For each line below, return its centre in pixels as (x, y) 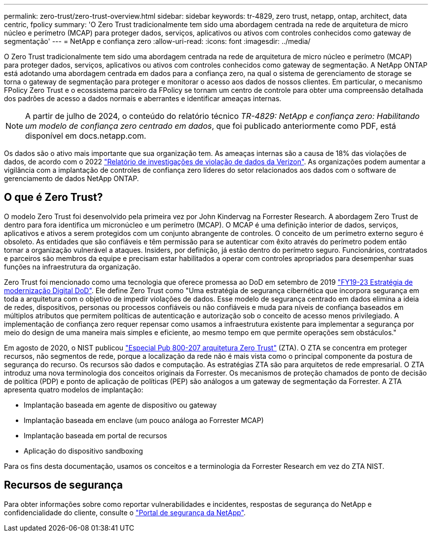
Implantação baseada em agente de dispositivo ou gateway (120, 405)
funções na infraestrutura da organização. (72, 267)
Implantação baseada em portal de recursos (95, 435)
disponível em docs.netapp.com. (86, 136)
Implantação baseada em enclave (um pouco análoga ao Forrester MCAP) (144, 420)
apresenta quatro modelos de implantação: (74, 389)
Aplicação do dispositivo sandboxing (83, 451)
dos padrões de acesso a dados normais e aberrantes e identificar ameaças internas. (143, 98)
